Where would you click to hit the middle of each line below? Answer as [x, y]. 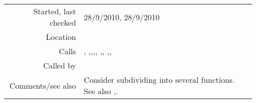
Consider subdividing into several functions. [159, 80]
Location [61, 37]
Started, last [55, 11]
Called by [60, 65]
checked [63, 22]
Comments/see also [43, 85]
